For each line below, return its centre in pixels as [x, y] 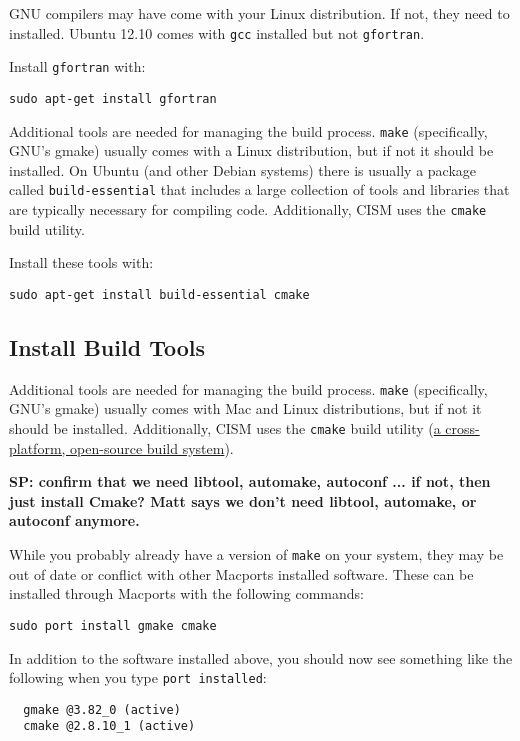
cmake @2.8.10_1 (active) [109, 726]
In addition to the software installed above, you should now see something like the [261, 657]
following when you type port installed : [138, 677]
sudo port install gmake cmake [113, 625]
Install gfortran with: [77, 66]
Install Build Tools [107, 346]
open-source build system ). [152, 447]
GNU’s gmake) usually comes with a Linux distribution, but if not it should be [251, 150]
